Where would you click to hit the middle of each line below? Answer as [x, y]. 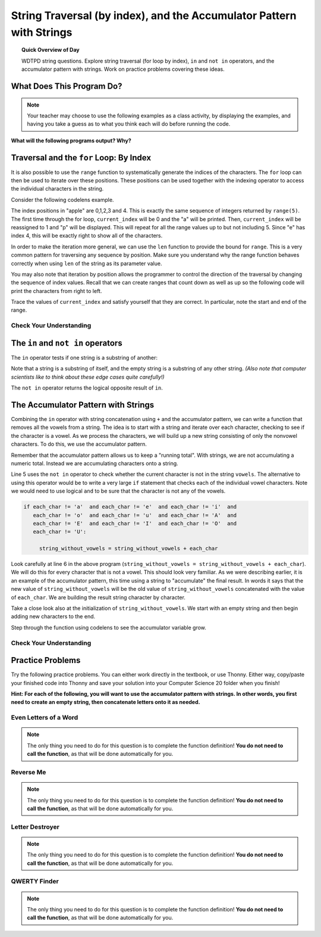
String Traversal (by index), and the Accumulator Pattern [154, 15]
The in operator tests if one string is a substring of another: [84, 357]
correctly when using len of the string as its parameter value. [86, 263]
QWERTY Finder [35, 882]
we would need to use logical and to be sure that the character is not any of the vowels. [118, 491]
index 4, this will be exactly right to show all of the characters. [87, 236]
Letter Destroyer [35, 827]
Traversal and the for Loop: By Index [81, 158]
